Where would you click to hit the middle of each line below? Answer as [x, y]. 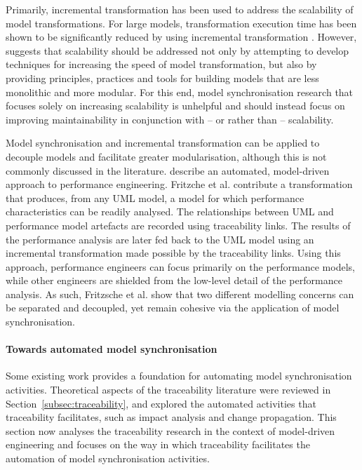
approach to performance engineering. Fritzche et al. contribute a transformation [179, 184]
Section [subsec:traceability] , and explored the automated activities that [161, 403]
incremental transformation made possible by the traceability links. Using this [173, 253]
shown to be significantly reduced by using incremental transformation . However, [181, 37]
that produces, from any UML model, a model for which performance [155, 197]
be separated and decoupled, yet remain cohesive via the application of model [173, 308]
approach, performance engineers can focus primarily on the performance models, [180, 266]
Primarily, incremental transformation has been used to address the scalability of [180, 9]
